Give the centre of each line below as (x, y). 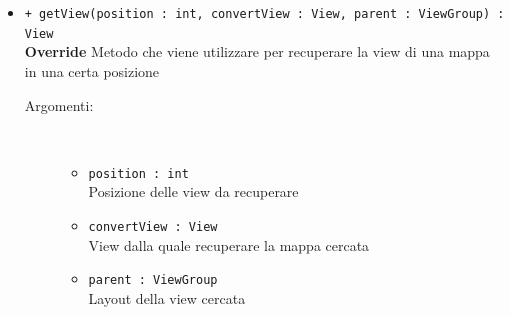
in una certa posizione (92, 70)
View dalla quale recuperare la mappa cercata (229, 244)
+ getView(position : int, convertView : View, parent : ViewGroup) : (264, 14)
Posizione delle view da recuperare (193, 191)
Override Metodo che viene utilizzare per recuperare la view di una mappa (257, 51)
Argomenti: (59, 104)
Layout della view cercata (167, 297)
